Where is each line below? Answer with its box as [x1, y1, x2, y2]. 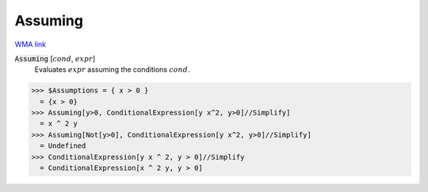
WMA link [14, 40, 47, 49]
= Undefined [40, 141, 86, 150]
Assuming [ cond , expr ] [14, 54, 96, 63]
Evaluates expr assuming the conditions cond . [34, 65, 190, 74]
